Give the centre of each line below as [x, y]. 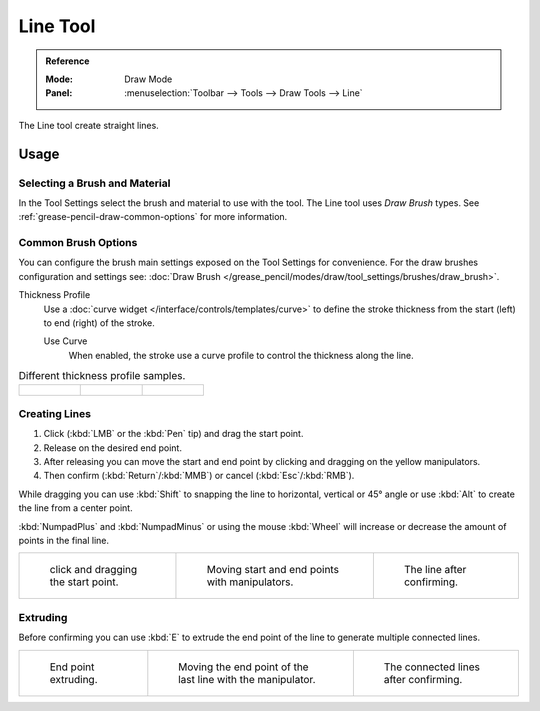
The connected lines [431, 667]
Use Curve [65, 341]
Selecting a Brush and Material [94, 183]
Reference [67, 61]
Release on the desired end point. [112, 447]
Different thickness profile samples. [102, 376]
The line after [435, 570]
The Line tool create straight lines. [88, 125]
